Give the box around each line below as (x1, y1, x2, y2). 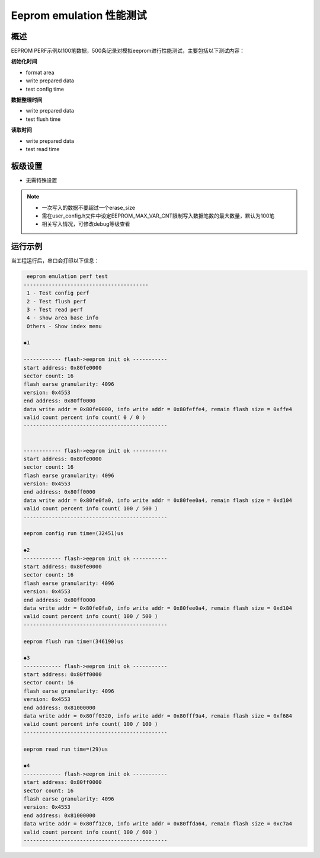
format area (25, 69, 55, 76)
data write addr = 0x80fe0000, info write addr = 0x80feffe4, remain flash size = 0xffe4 (23, 406, 293, 412)
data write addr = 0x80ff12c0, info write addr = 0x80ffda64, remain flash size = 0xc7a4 (23, 821, 293, 827)
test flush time (25, 116, 61, 123)
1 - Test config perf (27, 290, 89, 296)
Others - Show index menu (27, 323, 102, 329)
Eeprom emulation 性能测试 (11, 9, 147, 22)
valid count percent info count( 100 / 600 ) (23, 828, 158, 835)
